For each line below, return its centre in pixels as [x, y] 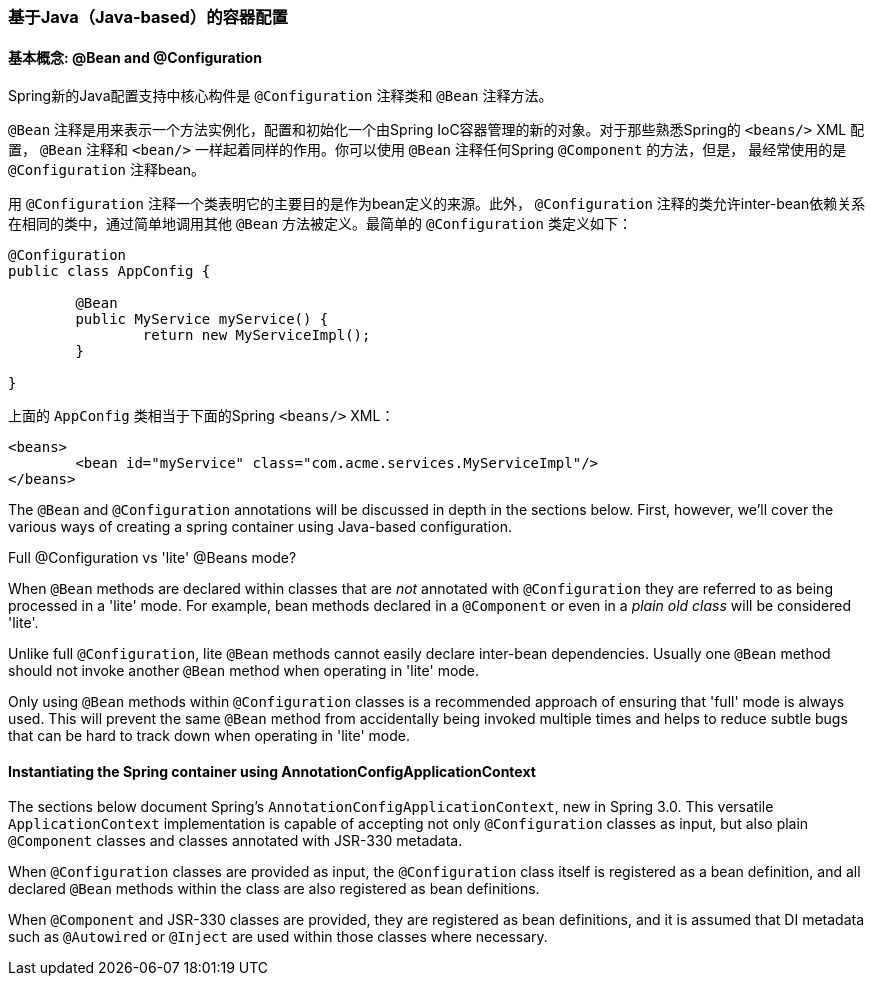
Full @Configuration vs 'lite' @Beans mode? [152, 558]
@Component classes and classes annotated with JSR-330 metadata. [235, 841]
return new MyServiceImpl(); [256, 335]
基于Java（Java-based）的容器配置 [148, 17]
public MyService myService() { [202, 319]
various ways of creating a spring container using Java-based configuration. [260, 527]
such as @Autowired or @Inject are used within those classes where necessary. [278, 937]
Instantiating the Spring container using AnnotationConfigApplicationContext [272, 771]
